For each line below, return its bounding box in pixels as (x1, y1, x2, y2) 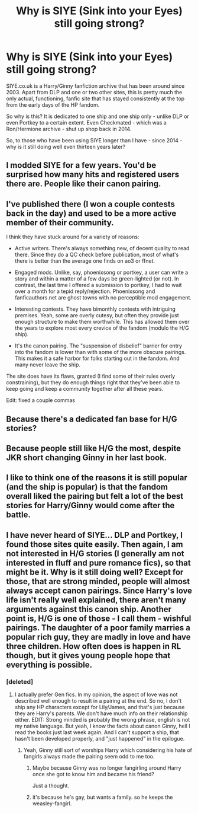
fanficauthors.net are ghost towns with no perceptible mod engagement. (14, 294, 192, 301)
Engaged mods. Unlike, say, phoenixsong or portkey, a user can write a (14, 269, 189, 276)
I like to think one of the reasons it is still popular (6, 473, 187, 483)
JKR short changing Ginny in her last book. (6, 452, 167, 463)
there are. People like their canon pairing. (6, 179, 161, 189)
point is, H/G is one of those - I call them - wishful (6, 613, 191, 623)
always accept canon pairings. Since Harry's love (6, 585, 193, 595)
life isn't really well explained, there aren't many (6, 595, 187, 605)
